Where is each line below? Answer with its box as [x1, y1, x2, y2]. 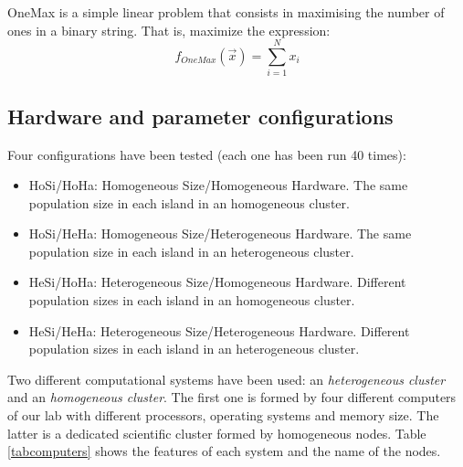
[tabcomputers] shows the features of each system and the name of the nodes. [7, 441, 441, 461]
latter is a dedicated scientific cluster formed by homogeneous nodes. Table [7, 423, 426, 442]
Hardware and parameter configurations [7, 101, 394, 130]
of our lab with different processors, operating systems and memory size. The [7, 406, 439, 425]
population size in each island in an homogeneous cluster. [28, 193, 350, 212]
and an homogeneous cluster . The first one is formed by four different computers [7, 387, 457, 407]
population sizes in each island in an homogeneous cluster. [28, 291, 355, 310]
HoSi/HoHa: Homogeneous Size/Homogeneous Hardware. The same [28, 175, 408, 195]
